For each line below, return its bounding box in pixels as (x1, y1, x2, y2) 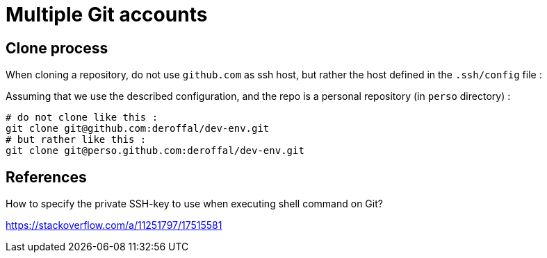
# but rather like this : (6, 134, 147, 146)
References (6, 168, 87, 186)
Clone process (6, 39, 108, 57)
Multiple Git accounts (6, 3, 208, 26)
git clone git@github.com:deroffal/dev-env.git (6, 123, 270, 135)
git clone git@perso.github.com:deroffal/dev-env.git (6, 145, 304, 157)
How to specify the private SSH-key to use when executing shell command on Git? (6, 198, 383, 210)
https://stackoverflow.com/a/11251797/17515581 (6, 219, 222, 232)
